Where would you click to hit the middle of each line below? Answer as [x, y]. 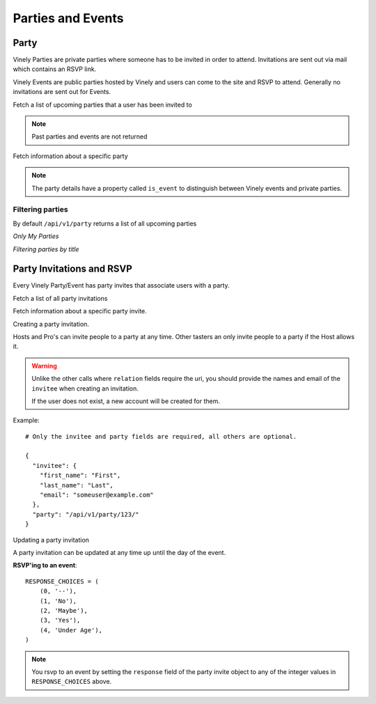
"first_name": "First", [80, 476]
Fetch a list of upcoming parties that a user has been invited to [103, 104]
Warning [44, 366]
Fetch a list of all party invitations [60, 298]
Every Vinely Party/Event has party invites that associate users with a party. [121, 285]
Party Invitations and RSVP [72, 269]
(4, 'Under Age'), [71, 630]
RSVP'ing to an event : [45, 565]
